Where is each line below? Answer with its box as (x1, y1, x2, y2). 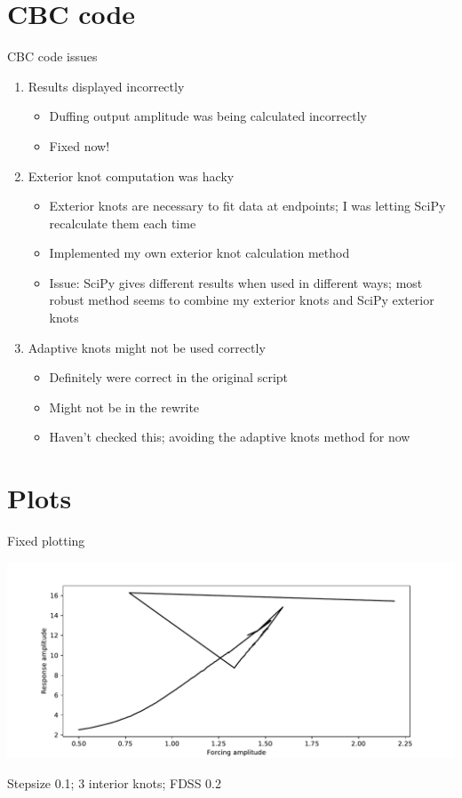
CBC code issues (7, 47, 98, 66)
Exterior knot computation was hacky (28, 166, 235, 185)
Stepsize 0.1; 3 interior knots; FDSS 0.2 (7, 773, 221, 792)
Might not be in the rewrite (49, 397, 200, 416)
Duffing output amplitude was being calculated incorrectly (49, 107, 367, 125)
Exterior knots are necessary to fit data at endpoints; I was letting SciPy (49, 196, 446, 215)
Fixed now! (49, 136, 110, 155)
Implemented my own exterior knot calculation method (49, 243, 350, 262)
